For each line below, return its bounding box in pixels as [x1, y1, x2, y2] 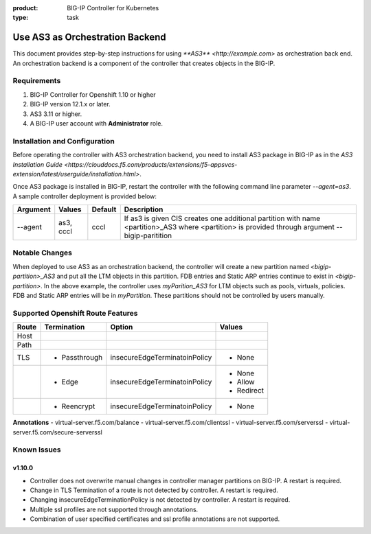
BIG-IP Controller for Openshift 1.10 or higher [30, 90, 156, 99]
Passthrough [61, 353, 103, 362]
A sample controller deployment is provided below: [12, 192, 157, 200]
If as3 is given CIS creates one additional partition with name [124, 213, 321, 223]
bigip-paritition [124, 231, 172, 240]
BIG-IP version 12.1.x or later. [30, 100, 111, 108]
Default [91, 205, 117, 214]
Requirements [12, 76, 61, 86]
